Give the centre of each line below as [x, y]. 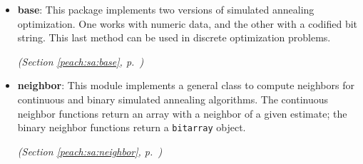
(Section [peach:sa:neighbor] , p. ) [90, 151]
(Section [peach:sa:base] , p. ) [81, 61]
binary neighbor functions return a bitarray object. [132, 127]
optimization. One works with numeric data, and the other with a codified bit [188, 23]
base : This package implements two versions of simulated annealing [166, 9]
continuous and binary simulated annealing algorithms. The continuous [173, 99]
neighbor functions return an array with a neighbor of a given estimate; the [182, 113]
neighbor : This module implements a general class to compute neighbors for [186, 85]
